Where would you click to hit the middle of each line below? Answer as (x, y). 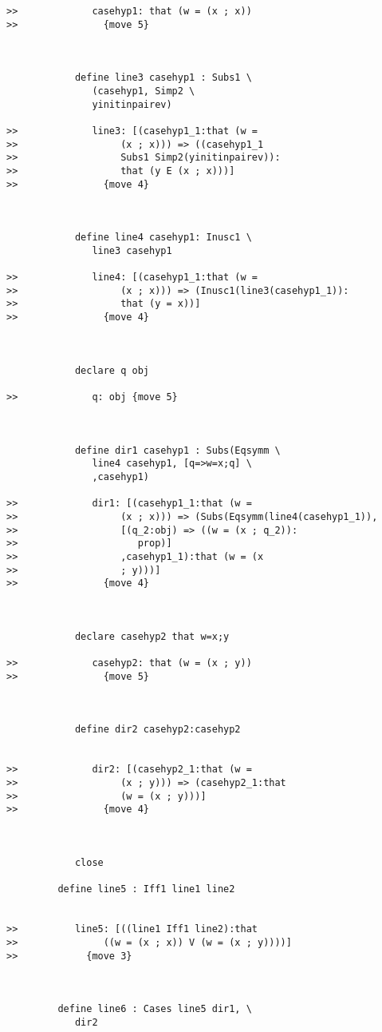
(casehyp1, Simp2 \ (144, 91)
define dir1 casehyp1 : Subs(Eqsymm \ (177, 450)
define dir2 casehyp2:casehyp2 (158, 730)
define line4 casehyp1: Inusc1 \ (163, 238)
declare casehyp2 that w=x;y (152, 636)
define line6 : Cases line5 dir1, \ (155, 1009)
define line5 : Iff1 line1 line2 (146, 889)
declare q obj (112, 370)
